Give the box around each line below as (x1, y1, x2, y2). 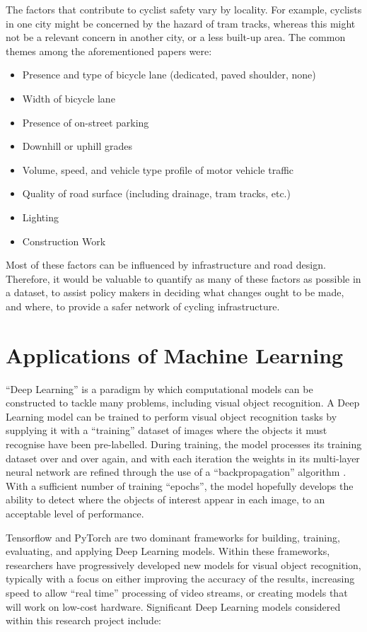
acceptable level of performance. (6, 505, 144, 520)
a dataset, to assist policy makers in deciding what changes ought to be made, (6, 285, 344, 300)
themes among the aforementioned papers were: (6, 43, 212, 58)
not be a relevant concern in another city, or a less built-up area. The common (6, 30, 346, 45)
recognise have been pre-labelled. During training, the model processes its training (6, 437, 362, 451)
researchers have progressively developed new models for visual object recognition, (6, 557, 361, 572)
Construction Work (22, 233, 106, 248)
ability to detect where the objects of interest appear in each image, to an (6, 492, 325, 507)
